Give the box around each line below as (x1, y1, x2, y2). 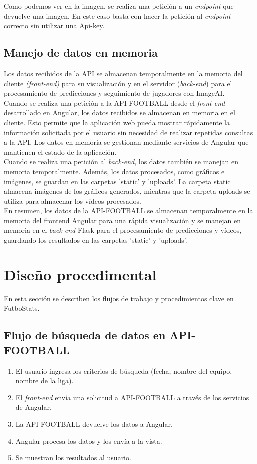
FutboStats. (4, 303, 40, 313)
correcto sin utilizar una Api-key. (4, 20, 105, 31)
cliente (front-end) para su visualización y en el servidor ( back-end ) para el (4, 78, 232, 88)
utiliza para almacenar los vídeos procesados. (4, 195, 141, 206)
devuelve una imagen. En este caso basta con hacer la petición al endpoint (4, 10, 231, 21)
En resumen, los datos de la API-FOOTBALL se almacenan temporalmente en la (4, 205, 253, 216)
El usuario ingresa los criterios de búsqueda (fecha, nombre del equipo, (15, 365, 232, 376)
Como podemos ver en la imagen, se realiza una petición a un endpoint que (4, 1, 234, 11)
